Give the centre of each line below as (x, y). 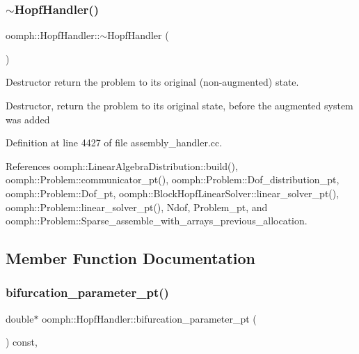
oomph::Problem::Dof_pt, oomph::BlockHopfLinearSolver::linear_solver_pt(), (173, 193)
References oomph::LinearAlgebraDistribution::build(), (122, 166)
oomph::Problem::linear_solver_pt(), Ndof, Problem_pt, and (137, 207)
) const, (22, 342)
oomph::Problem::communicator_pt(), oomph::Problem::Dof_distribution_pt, (173, 179)
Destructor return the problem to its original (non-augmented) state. (152, 82)
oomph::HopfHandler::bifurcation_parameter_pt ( (149, 318)
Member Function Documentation (131, 258)
